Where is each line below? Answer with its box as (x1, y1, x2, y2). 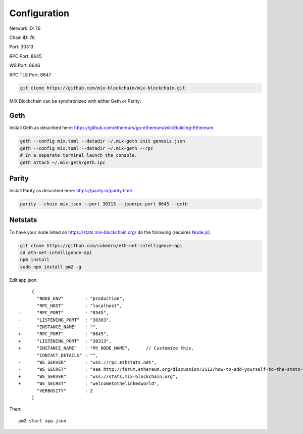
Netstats (9, 215, 37, 225)
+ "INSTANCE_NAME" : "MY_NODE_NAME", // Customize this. (18, 345, 194, 351)
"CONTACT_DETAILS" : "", (37, 352, 98, 358)
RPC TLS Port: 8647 (9, 71, 52, 78)
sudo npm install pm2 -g (20, 264, 82, 270)
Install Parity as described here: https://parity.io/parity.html (9, 188, 132, 194)
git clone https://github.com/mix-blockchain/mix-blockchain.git (20, 85, 185, 91)
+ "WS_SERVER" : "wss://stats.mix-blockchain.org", (18, 373, 178, 379)
